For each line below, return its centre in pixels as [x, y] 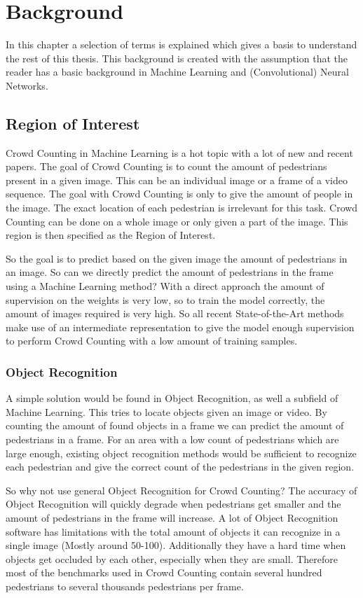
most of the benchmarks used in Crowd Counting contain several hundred [164, 572]
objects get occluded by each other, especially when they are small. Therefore [172, 558]
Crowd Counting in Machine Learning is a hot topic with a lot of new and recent [179, 152]
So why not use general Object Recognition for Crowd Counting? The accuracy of [181, 490]
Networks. [27, 85]
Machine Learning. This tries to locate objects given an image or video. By [166, 411]
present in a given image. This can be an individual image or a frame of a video [177, 180]
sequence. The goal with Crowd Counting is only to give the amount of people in [179, 194]
